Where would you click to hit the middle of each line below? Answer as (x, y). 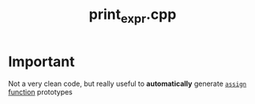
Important (41, 61)
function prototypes (41, 91)
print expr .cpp (133, 16)
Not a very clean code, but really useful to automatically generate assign (127, 84)
